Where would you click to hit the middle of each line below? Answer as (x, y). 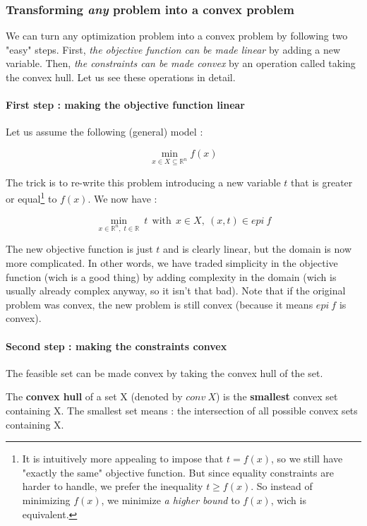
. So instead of (282, 486)
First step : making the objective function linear (126, 105)
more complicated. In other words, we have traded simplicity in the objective (172, 262)
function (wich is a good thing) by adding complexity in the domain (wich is (171, 276)
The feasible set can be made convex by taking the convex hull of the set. (164, 372)
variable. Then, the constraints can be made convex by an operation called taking (181, 63)
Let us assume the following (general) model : (104, 132)
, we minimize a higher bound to (170, 500)
